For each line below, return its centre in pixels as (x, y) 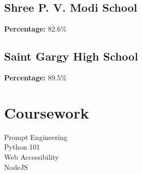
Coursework (47, 112)
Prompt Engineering (36, 137)
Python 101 (22, 147)
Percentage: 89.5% (35, 77)
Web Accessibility (32, 156)
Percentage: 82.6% (35, 29)
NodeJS (16, 167)
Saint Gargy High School (71, 56)
